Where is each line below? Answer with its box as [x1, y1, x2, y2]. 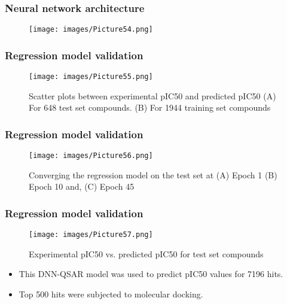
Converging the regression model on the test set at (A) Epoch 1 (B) [29, 168, 277, 181]
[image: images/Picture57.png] [29, 230, 153, 239]
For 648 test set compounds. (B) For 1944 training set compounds [29, 101, 271, 114]
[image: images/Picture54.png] [29, 25, 153, 34]
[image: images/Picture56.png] [29, 151, 153, 160]
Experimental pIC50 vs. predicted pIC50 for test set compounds [29, 247, 264, 260]
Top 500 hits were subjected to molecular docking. [19, 288, 203, 300]
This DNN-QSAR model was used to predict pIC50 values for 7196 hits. [19, 267, 283, 280]
